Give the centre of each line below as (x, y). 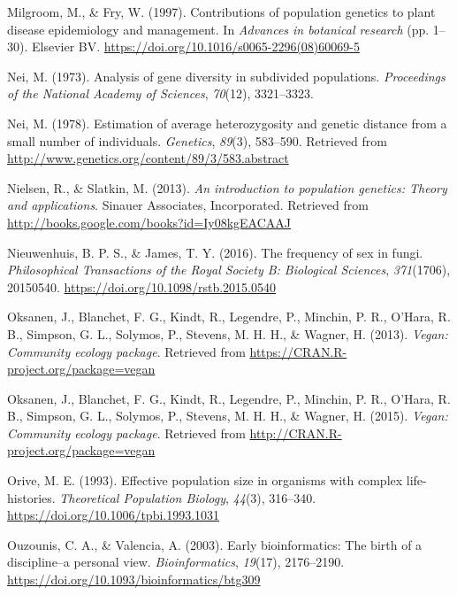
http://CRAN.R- (296, 433)
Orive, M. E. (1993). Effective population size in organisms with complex (205, 480)
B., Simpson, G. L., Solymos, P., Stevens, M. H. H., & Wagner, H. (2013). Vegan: (228, 333)
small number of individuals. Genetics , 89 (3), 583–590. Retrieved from (197, 140)
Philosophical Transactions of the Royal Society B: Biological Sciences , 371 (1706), (229, 270)
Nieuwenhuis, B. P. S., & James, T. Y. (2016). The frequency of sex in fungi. (215, 252)
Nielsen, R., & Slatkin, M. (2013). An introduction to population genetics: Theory (227, 187)
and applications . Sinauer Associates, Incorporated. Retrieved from (188, 205)
